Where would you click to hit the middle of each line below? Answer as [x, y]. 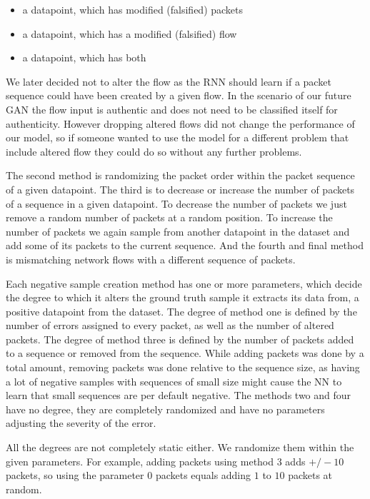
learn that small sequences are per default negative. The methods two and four [179, 395]
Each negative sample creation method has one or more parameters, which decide [184, 283]
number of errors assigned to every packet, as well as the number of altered [170, 325]
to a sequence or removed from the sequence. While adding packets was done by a [185, 353]
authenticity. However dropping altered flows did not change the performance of [180, 123]
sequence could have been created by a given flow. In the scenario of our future [179, 95]
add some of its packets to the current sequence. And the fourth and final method [185, 245]
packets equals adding [203, 475]
